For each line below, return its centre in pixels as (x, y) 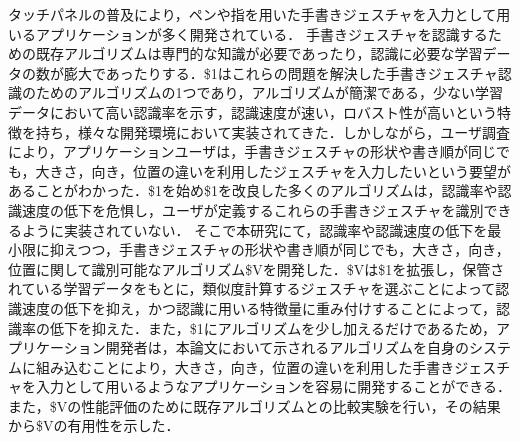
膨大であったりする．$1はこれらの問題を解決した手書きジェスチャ (280, 72)
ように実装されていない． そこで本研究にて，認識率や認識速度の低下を (254, 229)
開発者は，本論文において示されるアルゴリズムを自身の (287, 347)
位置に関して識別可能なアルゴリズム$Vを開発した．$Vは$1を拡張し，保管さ (256, 268)
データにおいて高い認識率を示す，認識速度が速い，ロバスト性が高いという (253, 111)
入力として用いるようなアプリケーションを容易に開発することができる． (273, 386)
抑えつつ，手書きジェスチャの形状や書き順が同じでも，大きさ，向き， (279, 249)
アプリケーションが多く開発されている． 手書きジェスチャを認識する (261, 33)
